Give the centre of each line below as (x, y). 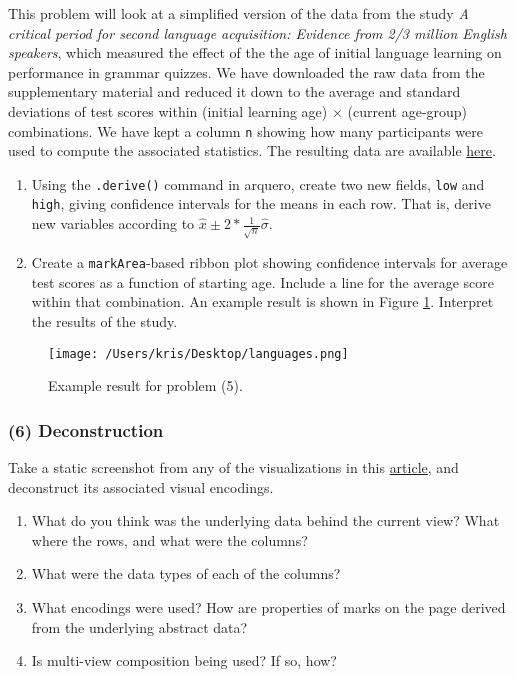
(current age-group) (407, 110)
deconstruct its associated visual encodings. (141, 486)
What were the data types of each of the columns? (186, 573)
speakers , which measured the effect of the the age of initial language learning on (255, 52)
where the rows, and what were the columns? (169, 539)
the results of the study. (104, 320)
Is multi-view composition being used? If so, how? (184, 660)
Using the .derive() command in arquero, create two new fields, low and (258, 183)
